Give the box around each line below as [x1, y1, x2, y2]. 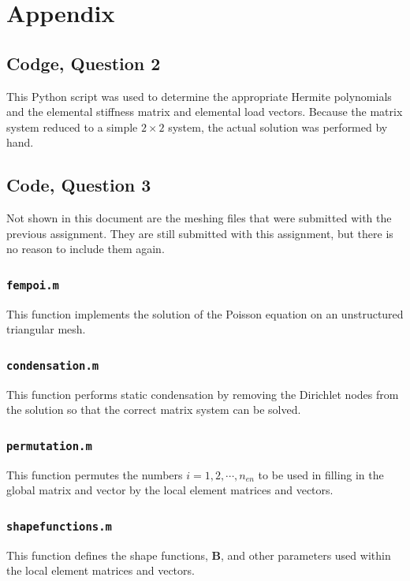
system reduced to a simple [6, 118, 138, 135]
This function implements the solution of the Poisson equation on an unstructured [6, 305, 404, 322]
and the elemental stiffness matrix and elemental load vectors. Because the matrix [6, 103, 403, 120]
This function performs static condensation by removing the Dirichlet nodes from [6, 385, 399, 402]
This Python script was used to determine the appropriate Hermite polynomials [6, 88, 392, 104]
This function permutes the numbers [6, 466, 183, 482]
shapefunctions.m [6, 520, 112, 533]
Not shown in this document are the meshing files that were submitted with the [6, 210, 392, 226]
